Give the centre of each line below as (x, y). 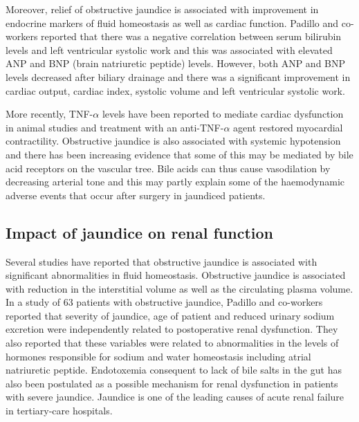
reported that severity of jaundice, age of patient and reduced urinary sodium (170, 315)
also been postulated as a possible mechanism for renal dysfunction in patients (172, 383)
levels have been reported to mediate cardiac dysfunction (223, 114)
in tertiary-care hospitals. (59, 411)
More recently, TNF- (49, 114)
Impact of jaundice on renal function (139, 232)
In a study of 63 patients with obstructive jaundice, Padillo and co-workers (164, 302)
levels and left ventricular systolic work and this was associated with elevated (169, 49)
